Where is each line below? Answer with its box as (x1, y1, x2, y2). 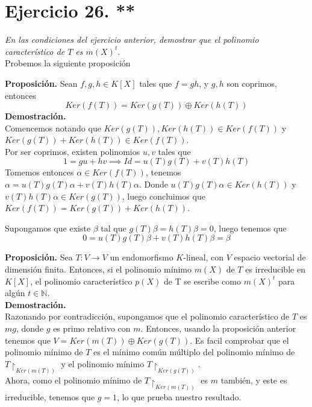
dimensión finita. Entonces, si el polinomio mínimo (5, 263, 192, 276)
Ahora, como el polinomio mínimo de (5, 374, 142, 386)
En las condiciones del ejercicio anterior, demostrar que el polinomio (5, 33, 259, 46)
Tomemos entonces (5, 166, 74, 178)
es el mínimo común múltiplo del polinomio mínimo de (93, 345, 295, 358)
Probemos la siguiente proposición (5, 57, 131, 69)
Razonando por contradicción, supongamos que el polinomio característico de (5, 310, 290, 323)
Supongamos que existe (5, 221, 91, 234)
